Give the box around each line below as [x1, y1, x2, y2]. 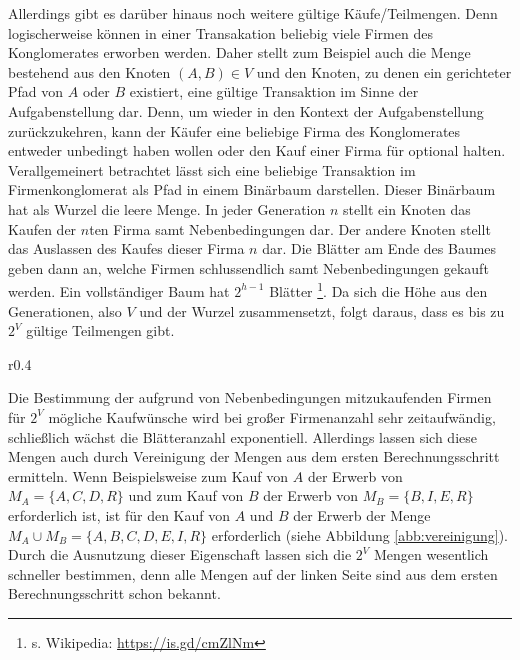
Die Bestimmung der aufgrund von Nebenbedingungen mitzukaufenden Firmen [8, 387, 492, 408]
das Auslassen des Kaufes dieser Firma [8, 238, 245, 259]
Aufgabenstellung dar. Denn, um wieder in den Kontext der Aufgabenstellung [8, 100, 484, 121]
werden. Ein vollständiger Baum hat [8, 280, 230, 301]
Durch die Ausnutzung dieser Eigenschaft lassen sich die [8, 544, 352, 565]
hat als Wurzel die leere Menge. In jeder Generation [8, 198, 326, 219]
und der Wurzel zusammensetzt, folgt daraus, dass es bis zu [139, 300, 505, 321]
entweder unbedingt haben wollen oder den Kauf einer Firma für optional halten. [8, 140, 506, 161]
